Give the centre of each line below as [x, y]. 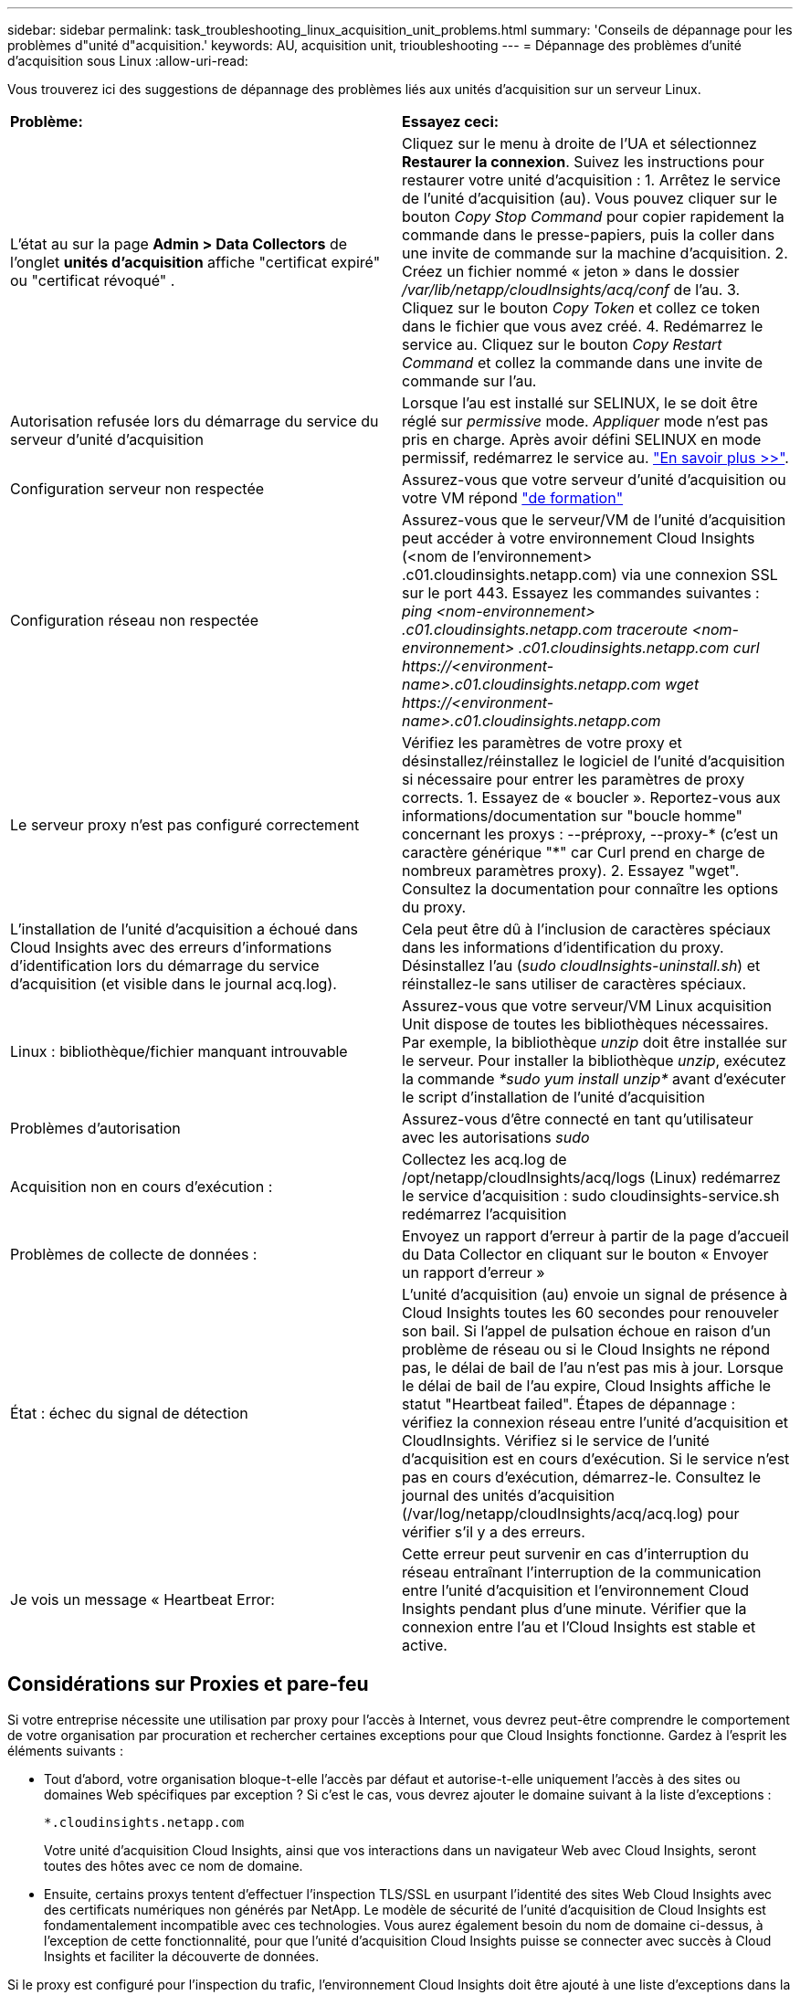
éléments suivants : [65, 1750]
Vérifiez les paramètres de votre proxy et [542, 743]
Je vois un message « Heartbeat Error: [142, 1599]
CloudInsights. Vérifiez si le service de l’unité [556, 1441]
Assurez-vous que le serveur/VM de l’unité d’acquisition [594, 520]
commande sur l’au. [469, 381]
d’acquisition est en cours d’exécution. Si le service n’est [596, 1459]
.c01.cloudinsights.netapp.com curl [639, 648]
